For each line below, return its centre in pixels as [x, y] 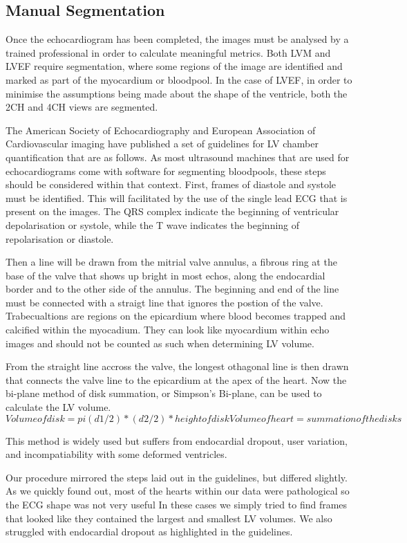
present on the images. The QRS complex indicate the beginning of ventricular [172, 211]
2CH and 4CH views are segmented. [82, 107]
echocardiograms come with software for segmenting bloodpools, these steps [166, 171]
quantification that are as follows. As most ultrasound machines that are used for [178, 157]
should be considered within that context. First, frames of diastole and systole [171, 184]
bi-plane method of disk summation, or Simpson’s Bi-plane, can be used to [164, 393]
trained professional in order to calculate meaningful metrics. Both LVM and [168, 52]
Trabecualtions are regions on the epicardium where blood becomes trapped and [176, 316]
